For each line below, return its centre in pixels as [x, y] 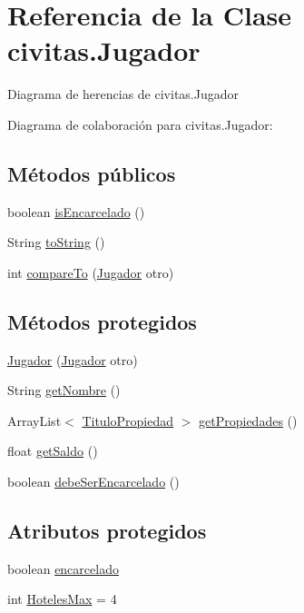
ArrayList [34, 420]
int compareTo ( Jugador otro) [91, 272]
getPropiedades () [248, 420]
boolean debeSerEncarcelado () [93, 482]
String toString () [56, 242]
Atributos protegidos [107, 531]
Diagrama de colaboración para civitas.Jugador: [140, 124]
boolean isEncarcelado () [76, 211]
